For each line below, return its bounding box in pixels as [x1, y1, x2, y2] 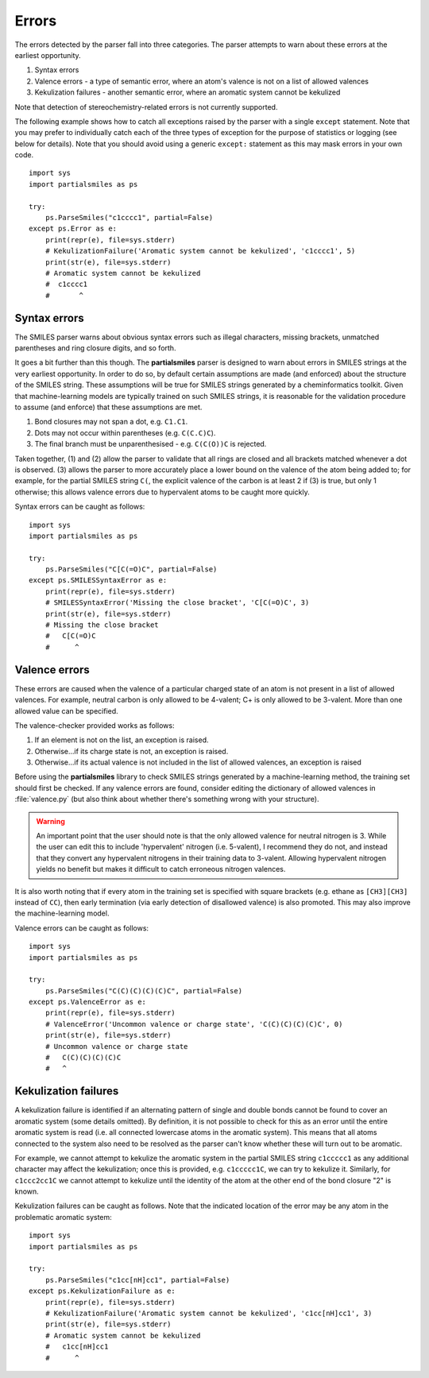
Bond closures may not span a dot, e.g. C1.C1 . [34, 417, 188, 427]
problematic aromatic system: [14, 1212, 113, 1221]
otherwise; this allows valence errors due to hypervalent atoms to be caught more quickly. [14, 487, 310, 497]
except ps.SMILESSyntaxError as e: [29, 576, 168, 585]
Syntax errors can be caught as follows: [14, 501, 145, 512]
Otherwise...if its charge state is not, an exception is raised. [34, 746, 229, 756]
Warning [36, 816, 65, 826]
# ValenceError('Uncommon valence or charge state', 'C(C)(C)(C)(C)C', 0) [44, 1020, 343, 1028]
